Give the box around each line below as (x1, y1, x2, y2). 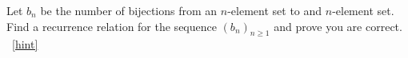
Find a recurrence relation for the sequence (6, 17, 217, 34)
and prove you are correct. (274, 17, 402, 34)
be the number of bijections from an (40, 2, 218, 18)
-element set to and (227, 2, 322, 18)
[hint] (12, 36, 38, 52)
